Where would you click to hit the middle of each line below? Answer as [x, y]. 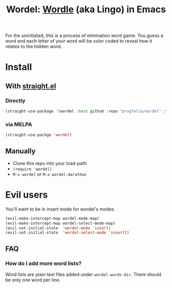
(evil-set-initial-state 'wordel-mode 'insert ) [58, 228]
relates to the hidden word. [34, 47]
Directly [15, 100]
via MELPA [19, 124]
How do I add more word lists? [44, 263]
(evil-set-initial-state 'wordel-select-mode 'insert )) [67, 233]
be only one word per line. [33, 280]
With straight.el [31, 86]
